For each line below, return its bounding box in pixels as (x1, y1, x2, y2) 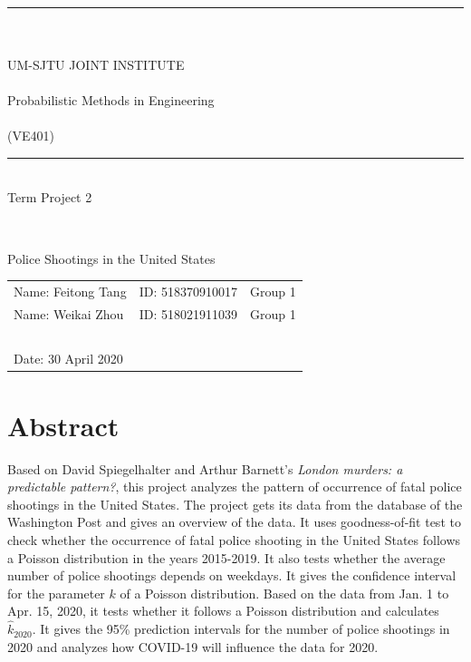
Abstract (7, 406, 120, 443)
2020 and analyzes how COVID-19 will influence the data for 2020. (7, 637, 379, 656)
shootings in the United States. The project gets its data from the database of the (7, 494, 463, 513)
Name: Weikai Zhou (14, 304, 124, 323)
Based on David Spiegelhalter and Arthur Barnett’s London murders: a (7, 459, 403, 478)
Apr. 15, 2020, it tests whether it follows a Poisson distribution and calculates (7, 601, 439, 620)
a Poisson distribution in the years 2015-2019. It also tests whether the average (7, 548, 446, 567)
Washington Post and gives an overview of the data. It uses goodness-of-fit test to (7, 512, 461, 531)
